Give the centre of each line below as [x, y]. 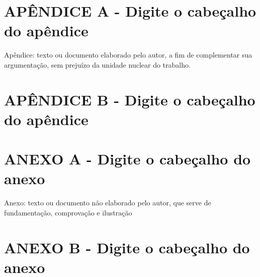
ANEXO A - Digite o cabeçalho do [127, 159]
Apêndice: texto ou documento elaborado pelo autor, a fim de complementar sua [128, 55]
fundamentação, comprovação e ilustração [68, 212]
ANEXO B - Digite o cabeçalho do [127, 247]
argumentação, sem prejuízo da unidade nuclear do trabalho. [97, 64]
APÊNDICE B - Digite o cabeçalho [130, 99]
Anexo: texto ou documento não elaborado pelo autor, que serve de [108, 203]
